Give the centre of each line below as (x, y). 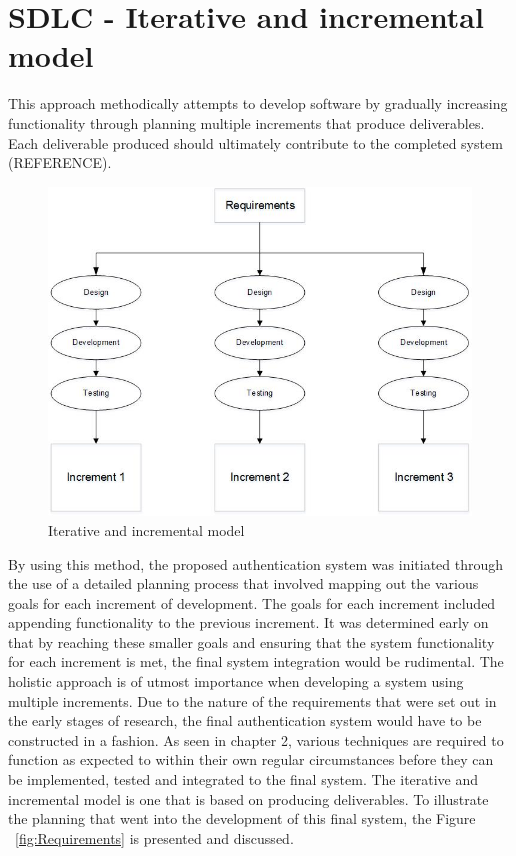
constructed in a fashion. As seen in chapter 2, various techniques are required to (256, 739)
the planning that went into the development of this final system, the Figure (242, 818)
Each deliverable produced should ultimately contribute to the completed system (255, 142)
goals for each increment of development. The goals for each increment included (252, 602)
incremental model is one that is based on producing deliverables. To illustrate (248, 798)
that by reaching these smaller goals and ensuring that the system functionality (251, 641)
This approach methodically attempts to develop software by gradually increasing (258, 103)
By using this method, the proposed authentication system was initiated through (256, 563)
